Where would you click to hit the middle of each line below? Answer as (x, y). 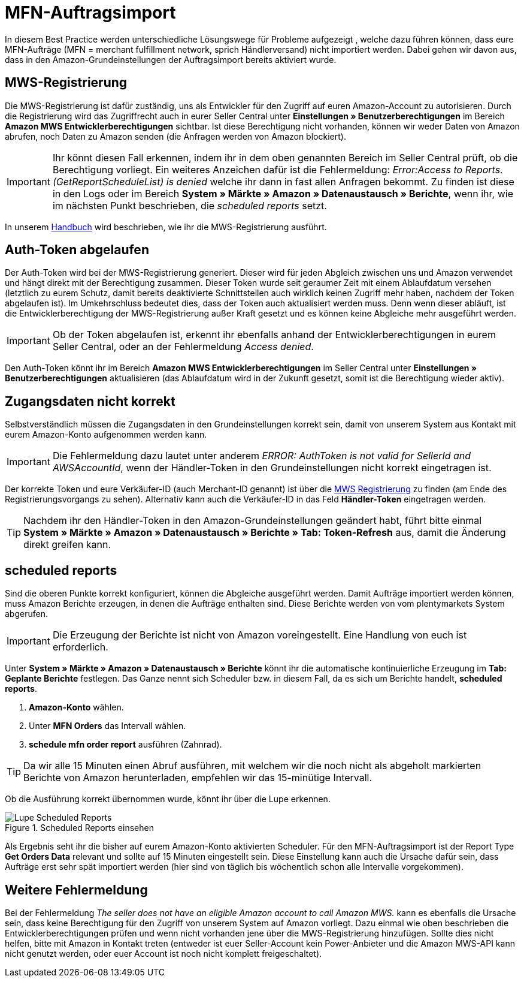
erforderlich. (80, 647)
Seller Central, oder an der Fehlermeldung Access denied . (183, 347)
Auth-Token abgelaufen (77, 250)
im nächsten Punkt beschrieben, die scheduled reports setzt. (190, 205)
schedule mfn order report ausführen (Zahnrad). (125, 745)
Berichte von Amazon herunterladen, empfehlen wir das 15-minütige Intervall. (198, 778)
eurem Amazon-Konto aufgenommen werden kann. (106, 435)
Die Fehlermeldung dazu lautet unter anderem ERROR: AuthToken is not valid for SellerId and (262, 456)
